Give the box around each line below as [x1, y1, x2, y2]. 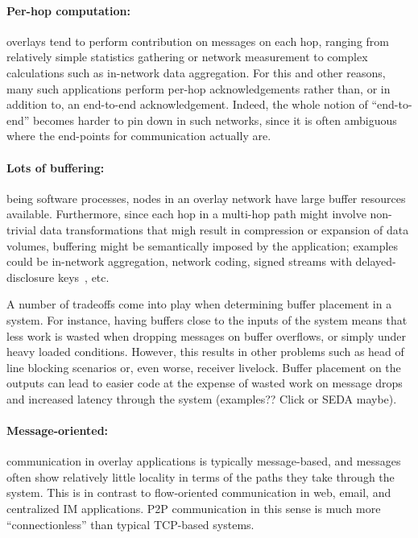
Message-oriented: [6, 422, 109, 439]
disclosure [6, 268, 55, 285]
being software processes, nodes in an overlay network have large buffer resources [6, 189, 406, 206]
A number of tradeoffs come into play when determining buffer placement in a [6, 296, 392, 312]
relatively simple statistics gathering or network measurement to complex [6, 48, 368, 65]
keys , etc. [57, 268, 110, 285]
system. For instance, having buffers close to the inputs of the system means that [6, 311, 408, 328]
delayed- [355, 253, 396, 270]
